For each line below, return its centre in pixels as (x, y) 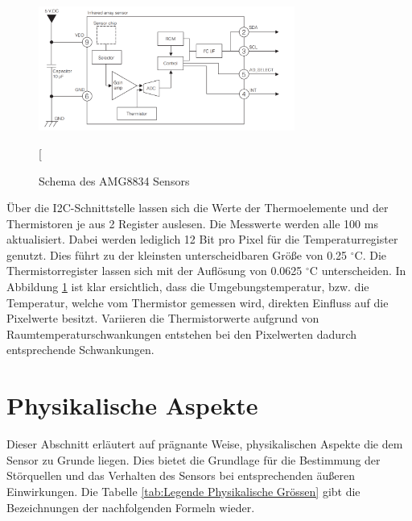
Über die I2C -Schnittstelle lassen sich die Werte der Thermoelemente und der (198, 208)
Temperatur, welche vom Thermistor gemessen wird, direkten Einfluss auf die (198, 302)
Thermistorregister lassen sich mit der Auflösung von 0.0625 (154, 271)
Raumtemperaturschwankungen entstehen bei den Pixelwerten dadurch (182, 333)
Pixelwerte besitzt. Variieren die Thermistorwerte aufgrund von (163, 318)
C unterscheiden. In (358, 271)
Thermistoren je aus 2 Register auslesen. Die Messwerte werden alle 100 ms (192, 223)
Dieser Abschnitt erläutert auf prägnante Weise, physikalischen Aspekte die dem (205, 444)
